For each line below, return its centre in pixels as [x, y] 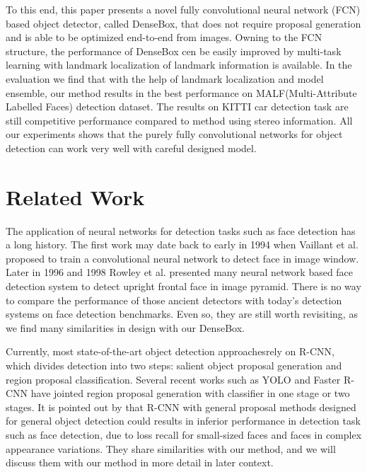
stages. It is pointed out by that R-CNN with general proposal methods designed [181, 407]
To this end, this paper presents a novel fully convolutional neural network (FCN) [183, 9]
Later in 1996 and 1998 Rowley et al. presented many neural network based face [180, 272]
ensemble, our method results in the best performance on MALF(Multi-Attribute [181, 92]
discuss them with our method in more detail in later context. [140, 462]
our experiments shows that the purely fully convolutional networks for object [174, 134]
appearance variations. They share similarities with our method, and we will [171, 448]
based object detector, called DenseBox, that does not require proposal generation [183, 23]
